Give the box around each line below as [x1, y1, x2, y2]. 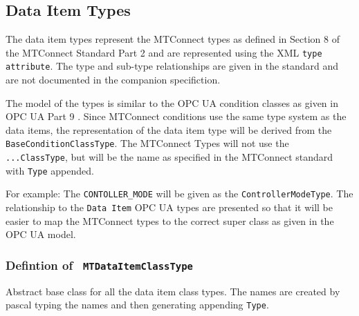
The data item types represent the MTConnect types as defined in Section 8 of [6, 32, 340, 46]
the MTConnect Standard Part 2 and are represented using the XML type [6, 45, 322, 59]
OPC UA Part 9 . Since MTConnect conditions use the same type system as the [6, 109, 347, 124]
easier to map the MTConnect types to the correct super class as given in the [6, 213, 334, 228]
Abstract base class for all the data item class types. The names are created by [6, 284, 340, 298]
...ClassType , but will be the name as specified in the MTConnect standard [6, 150, 333, 164]
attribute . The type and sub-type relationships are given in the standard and [6, 59, 339, 73]
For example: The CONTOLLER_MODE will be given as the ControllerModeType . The [6, 186, 353, 201]
